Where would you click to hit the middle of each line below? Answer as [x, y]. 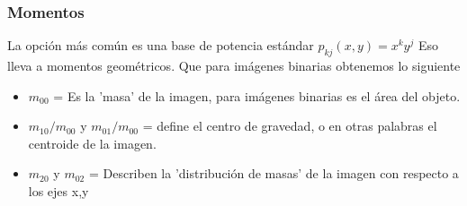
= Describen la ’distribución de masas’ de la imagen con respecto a [274, 173]
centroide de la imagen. [92, 143]
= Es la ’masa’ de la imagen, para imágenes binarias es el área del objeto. [257, 95]
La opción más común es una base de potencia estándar [161, 45]
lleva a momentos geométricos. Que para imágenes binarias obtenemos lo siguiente [234, 66]
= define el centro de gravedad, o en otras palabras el [290, 126]
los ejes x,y [58, 190]
